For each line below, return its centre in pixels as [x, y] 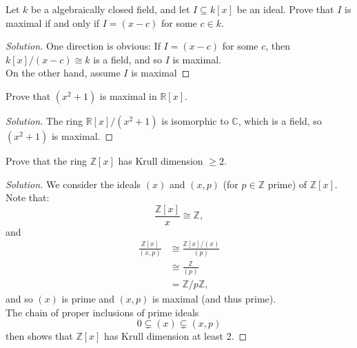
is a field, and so [127, 59]
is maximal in [128, 95]
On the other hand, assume [63, 73]
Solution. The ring [44, 120]
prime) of [287, 184]
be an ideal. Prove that [285, 9]
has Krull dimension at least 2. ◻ [176, 336]
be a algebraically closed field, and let [111, 9]
